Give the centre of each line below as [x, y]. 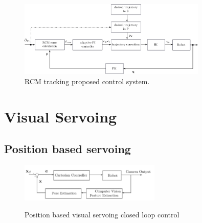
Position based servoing [68, 149]
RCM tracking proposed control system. [87, 81]
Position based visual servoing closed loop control [102, 215]
